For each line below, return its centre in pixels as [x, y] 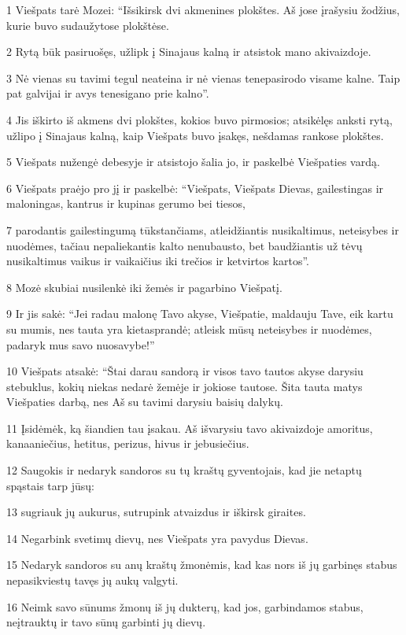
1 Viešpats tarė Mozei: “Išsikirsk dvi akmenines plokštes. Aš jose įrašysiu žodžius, [203, 9]
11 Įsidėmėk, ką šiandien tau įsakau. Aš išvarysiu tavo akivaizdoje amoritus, [190, 428]
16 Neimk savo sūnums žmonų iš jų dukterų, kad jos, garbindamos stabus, [185, 606]
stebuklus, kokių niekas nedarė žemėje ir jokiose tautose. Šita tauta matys [185, 386]
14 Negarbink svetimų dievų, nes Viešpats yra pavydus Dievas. [157, 538]
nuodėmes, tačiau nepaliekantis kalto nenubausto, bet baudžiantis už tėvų [185, 245]
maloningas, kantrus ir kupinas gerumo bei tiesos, [126, 203]
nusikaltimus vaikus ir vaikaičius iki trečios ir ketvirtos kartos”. [158, 261]
